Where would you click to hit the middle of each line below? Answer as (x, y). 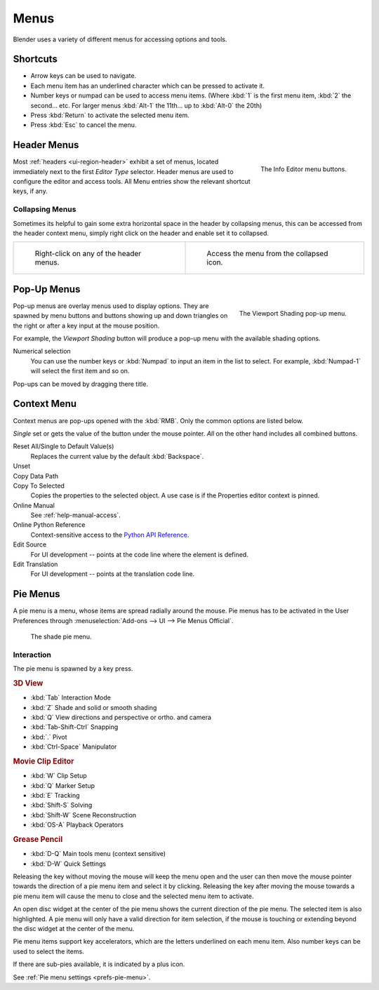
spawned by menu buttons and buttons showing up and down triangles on (120, 316)
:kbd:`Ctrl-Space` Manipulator (74, 747)
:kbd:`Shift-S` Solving (61, 805)
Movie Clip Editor (44, 761)
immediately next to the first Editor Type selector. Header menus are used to (124, 171)
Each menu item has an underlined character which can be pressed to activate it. (147, 86)
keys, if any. (31, 191)
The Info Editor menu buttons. (304, 169)
